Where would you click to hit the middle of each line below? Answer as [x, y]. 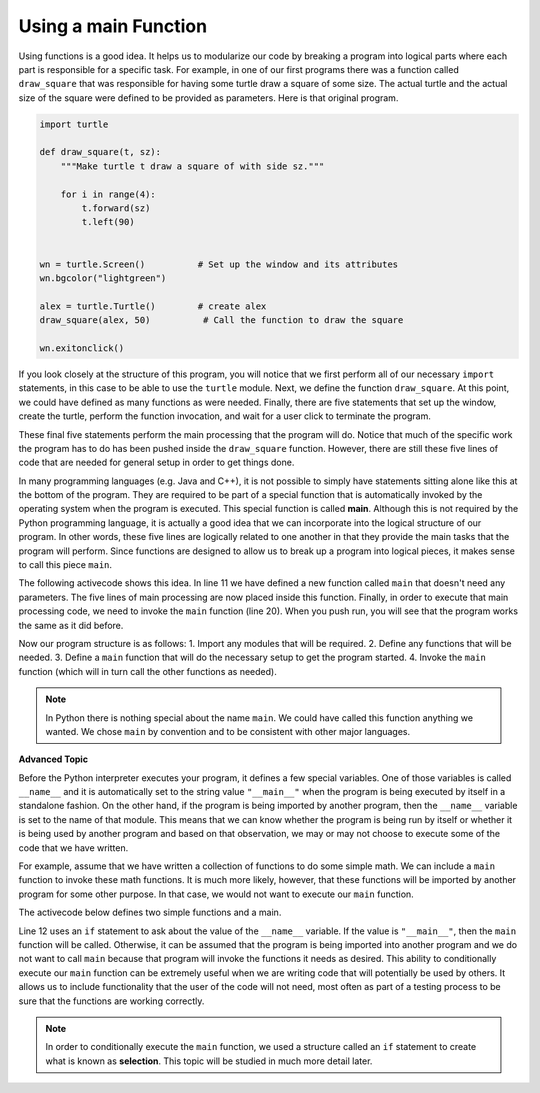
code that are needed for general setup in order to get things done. [156, 462]
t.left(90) [108, 222]
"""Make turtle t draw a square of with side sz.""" [192, 166]
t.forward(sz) [116, 208]
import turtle [74, 124]
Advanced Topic [53, 759]
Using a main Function [113, 26]
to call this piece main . [65, 565]
